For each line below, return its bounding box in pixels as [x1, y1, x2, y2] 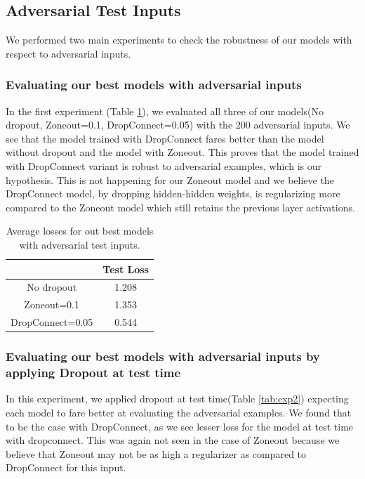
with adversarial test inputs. [19, 237, 140, 251]
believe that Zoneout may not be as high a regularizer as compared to [6, 446, 307, 461]
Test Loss [102, 261, 149, 276]
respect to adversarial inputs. [6, 46, 131, 60]
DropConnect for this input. [6, 460, 126, 475]
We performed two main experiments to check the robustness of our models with [6, 32, 352, 47]
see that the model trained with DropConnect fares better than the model [6, 131, 324, 145]
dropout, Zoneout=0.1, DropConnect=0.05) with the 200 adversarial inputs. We [6, 117, 350, 132]
